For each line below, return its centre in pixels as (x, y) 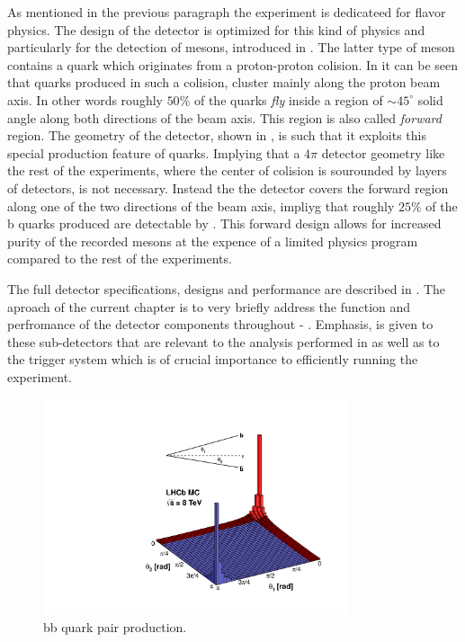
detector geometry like (383, 152)
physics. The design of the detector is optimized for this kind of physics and (216, 29)
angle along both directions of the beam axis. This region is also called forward (224, 117)
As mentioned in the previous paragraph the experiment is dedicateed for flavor (227, 12)
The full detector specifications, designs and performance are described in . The (227, 288)
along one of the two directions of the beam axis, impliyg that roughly (201, 205)
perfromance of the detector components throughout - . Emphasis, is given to (220, 324)
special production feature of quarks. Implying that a (154, 152)
